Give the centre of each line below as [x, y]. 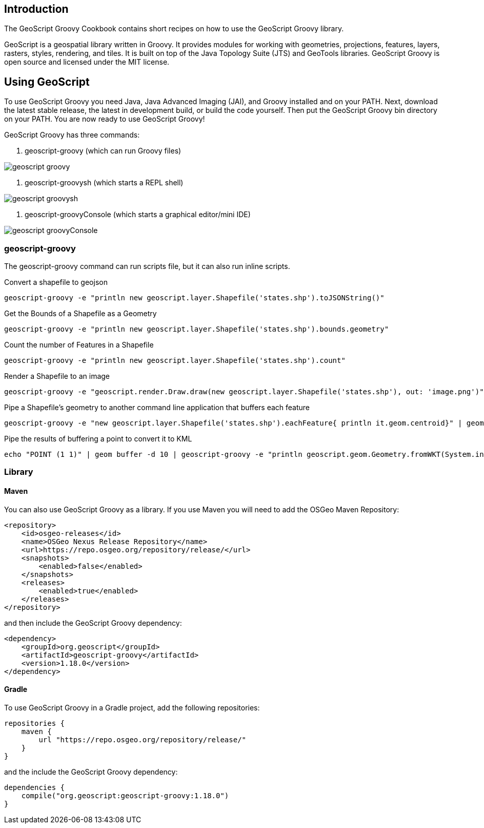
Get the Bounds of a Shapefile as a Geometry [80, 314]
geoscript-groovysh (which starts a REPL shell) [104, 183]
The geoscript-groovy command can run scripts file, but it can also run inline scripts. [147, 266]
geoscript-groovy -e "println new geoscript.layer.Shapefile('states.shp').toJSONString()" [194, 298]
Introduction [36, 9]
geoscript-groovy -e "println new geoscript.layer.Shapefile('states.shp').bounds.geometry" [197, 329]
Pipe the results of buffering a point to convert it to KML [98, 439]
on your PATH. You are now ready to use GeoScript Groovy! [105, 119]
